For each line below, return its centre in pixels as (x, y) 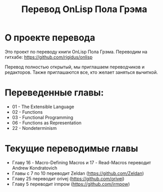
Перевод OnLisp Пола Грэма (84, 9)
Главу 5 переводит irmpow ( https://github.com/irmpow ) (71, 184)
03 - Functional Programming (43, 117)
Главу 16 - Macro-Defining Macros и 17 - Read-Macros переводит (82, 162)
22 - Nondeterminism (34, 128)
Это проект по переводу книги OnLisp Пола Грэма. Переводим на (76, 52)
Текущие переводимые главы (71, 149)
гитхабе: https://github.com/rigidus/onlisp (49, 57)
